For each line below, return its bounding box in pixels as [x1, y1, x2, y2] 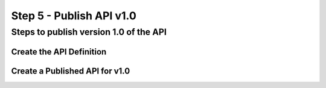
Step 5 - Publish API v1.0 [11, 9, 137, 22]
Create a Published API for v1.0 [11, 66, 130, 76]
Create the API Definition [11, 46, 107, 57]
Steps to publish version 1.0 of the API [11, 27, 167, 37]
